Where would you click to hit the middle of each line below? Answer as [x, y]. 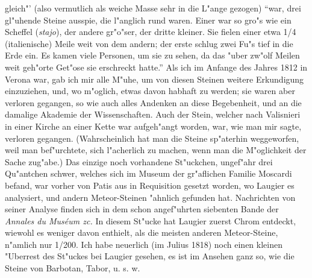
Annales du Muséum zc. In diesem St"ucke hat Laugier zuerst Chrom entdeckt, [151, 220]
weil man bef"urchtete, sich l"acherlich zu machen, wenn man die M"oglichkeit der [156, 150]
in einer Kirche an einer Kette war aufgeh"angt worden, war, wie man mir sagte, [153, 126]
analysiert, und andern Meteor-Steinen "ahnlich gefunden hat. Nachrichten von [150, 197]
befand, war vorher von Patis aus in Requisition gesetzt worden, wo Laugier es [150, 185]
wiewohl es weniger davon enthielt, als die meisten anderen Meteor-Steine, [142, 232]
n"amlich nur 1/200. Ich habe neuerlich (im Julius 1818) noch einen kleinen [144, 244]
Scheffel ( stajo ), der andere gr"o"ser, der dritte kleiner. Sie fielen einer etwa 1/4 [151, 32]
